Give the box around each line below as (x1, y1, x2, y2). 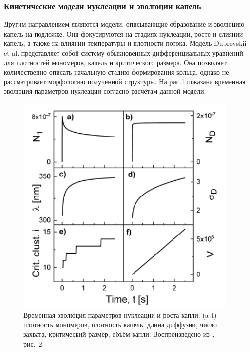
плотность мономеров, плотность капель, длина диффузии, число (23, 319, 217, 330)
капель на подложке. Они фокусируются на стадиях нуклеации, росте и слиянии (4, 28, 243, 39)
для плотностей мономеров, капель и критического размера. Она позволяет (4, 57, 227, 67)
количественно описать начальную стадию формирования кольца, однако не (4, 67, 229, 77)
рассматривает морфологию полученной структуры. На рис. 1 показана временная (4, 76, 246, 86)
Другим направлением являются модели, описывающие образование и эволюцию (4, 19, 245, 29)
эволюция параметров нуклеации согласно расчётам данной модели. (4, 86, 206, 96)
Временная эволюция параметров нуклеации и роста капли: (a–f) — (23, 310, 226, 320)
